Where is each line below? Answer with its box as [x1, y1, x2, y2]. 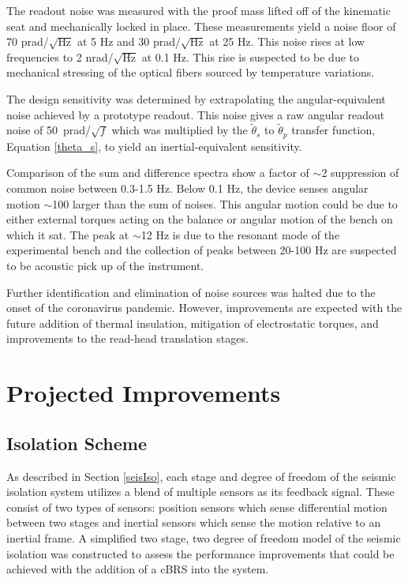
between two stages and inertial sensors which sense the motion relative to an [6, 514, 381, 531]
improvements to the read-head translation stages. [6, 330, 249, 347]
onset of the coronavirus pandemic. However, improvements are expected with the [6, 299, 402, 316]
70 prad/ [6, 33, 49, 50]
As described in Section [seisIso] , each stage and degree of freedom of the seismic [6, 467, 396, 484]
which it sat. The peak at [6, 226, 129, 242]
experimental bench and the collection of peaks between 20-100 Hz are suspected [6, 242, 397, 258]
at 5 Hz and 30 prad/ [77, 33, 181, 50]
